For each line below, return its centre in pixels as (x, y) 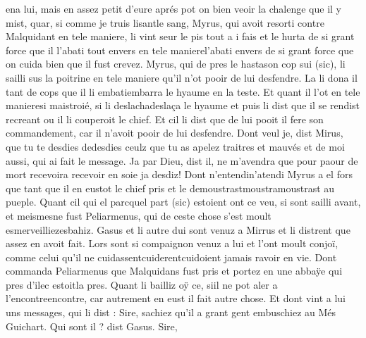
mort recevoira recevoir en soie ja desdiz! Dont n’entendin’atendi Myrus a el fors (179, 174)
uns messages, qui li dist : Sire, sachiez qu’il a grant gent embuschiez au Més (171, 312)
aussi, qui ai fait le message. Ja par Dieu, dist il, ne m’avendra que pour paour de (182, 160)
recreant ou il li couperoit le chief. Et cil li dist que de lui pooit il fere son (165, 119)
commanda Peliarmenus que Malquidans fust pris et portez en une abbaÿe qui (174, 271)
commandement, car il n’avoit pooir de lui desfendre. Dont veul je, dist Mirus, (175, 133)
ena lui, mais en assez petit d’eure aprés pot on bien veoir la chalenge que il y (173, 8)
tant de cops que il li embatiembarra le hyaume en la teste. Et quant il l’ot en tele (183, 91)
